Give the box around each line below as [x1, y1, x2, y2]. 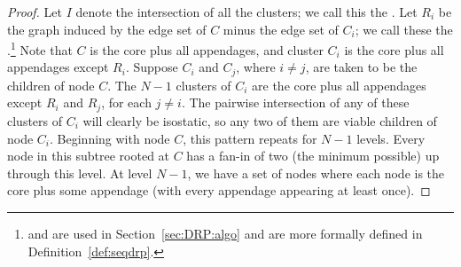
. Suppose [125, 58, 178, 76]
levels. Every [356, 129, 426, 147]
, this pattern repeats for [183, 129, 317, 147]
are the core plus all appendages [252, 75, 426, 94]
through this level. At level [7, 163, 152, 182]
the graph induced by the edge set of [7, 20, 207, 38]
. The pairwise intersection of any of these [181, 93, 410, 112]
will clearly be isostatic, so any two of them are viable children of [82, 111, 437, 130]
